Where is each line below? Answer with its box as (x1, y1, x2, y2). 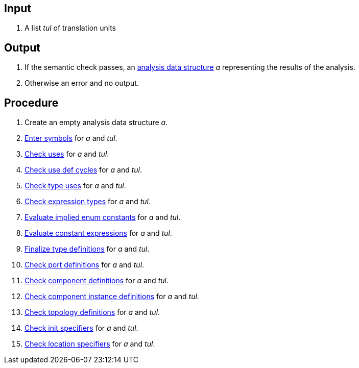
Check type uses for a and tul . (25, 181, 126, 190)
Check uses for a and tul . (25, 150, 109, 159)
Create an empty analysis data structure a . (25, 118, 168, 127)
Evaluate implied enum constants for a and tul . (25, 213, 181, 222)
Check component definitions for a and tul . (25, 276, 169, 285)
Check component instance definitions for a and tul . (25, 292, 199, 301)
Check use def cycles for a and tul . (25, 165, 142, 175)
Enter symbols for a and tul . (25, 134, 117, 143)
